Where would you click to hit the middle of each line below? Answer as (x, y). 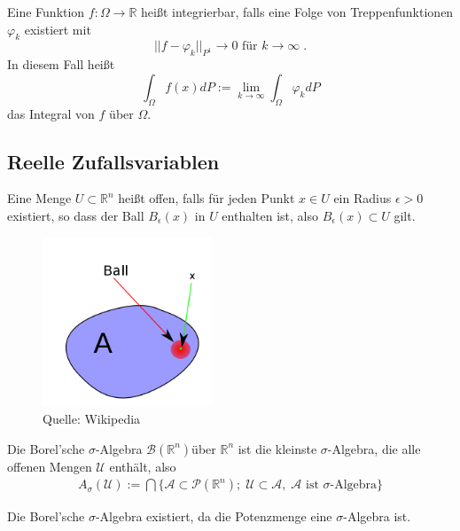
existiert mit (58, 29)
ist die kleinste (277, 448)
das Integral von (51, 113)
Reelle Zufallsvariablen (113, 161)
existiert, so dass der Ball (76, 215)
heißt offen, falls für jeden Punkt (207, 198)
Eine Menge (39, 198)
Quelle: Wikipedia (92, 418)
